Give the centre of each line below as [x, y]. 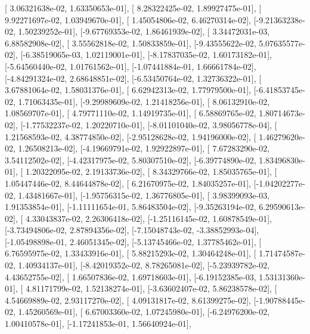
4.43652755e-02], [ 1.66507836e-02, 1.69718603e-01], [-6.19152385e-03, [131, 276]
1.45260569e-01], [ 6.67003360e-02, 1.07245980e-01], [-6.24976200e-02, [144, 312]
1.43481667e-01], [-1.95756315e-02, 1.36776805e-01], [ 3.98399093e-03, [144, 195]
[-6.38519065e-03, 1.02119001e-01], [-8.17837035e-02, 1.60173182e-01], [146, 55]
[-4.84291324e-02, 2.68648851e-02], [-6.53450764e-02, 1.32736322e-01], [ [133, 78]
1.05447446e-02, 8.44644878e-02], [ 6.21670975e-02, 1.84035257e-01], [128, 183]
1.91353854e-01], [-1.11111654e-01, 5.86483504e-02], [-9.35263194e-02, [131, 207]
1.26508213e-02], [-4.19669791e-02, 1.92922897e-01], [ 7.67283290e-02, [144, 148]
